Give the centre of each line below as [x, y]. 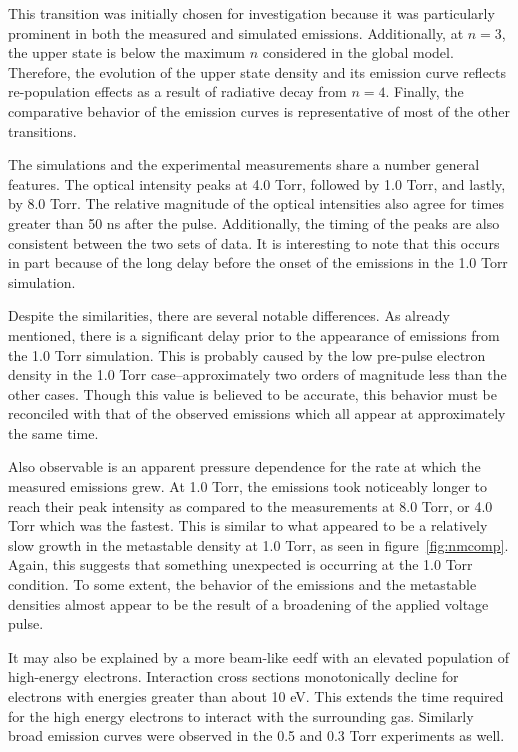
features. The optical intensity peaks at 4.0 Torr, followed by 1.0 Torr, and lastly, [257, 183]
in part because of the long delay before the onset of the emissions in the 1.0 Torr [258, 262]
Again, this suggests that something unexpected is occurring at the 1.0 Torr [240, 564]
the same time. [53, 432]
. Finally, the [424, 91]
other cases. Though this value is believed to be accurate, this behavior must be [252, 393]
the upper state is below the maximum [127, 52]
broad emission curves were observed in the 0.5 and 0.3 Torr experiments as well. [256, 735]
